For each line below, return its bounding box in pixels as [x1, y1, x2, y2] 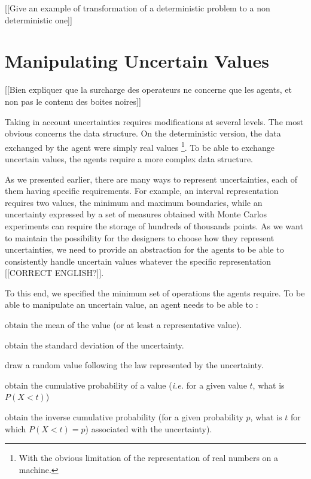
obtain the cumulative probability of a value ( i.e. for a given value [5, 378, 247, 391]
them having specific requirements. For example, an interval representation [5, 184, 279, 197]
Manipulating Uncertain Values [5, 48, 269, 73]
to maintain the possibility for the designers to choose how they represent [5, 231, 275, 244]
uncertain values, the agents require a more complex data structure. [5, 152, 254, 165]
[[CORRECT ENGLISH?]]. [5, 266, 104, 279]
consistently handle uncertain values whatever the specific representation [5, 254, 272, 267]
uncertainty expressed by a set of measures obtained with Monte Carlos [5, 208, 267, 220]
